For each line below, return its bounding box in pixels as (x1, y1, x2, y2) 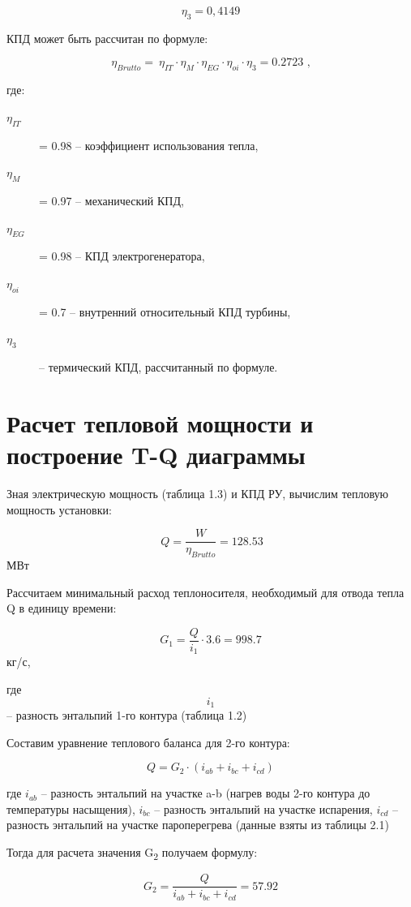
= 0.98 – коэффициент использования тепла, (39, 136, 259, 153)
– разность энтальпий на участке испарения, (154, 800, 373, 817)
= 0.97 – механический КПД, (39, 191, 184, 208)
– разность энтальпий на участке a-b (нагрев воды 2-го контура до (41, 784, 370, 802)
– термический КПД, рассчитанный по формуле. (39, 359, 278, 376)
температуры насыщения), (6, 800, 135, 817)
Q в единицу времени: (6, 600, 117, 617)
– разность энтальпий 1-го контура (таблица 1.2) (6, 707, 247, 724)
